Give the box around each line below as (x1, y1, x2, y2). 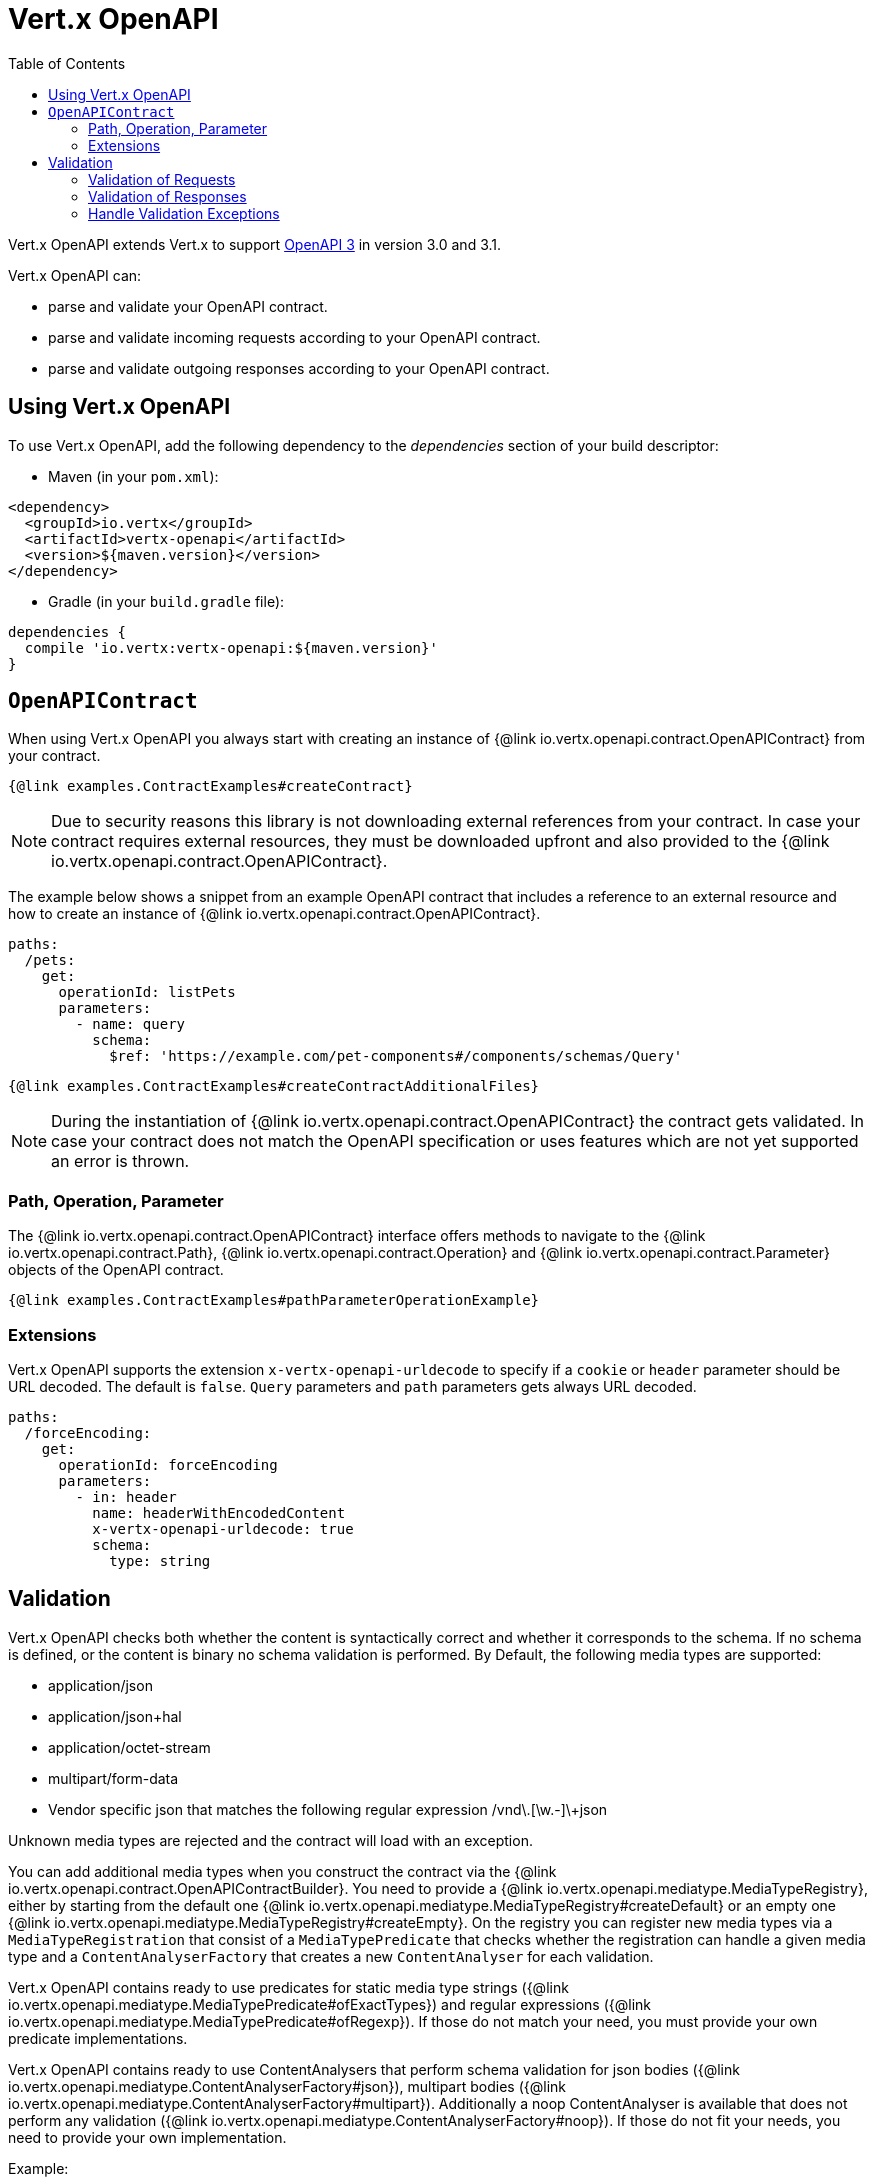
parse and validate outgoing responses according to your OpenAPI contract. (48, 359, 550, 377)
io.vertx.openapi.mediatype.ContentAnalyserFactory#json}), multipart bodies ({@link (8, 2077, 566, 2095)
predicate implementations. (8, 2029, 188, 2047)
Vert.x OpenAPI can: (8, 266, 142, 284)
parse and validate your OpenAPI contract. (48, 297, 328, 315)
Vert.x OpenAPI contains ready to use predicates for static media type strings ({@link (8, 1978, 569, 1996)
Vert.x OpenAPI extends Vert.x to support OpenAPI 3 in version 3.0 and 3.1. (8, 235, 502, 253)
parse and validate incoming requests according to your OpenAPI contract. (48, 328, 541, 346)
